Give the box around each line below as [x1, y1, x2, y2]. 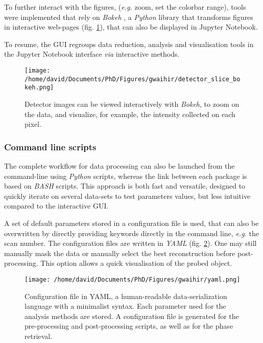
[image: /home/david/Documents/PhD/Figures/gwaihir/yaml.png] [25, 276, 241, 283]
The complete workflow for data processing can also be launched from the [4, 160, 235, 171]
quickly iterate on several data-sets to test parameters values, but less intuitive [4, 190, 251, 201]
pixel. [25, 119, 42, 129]
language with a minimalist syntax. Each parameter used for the [25, 301, 226, 311]
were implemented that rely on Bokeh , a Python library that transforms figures [4, 11, 253, 22]
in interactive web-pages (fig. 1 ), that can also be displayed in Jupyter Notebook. [4, 21, 258, 32]
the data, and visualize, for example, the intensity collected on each [25, 108, 235, 119]
